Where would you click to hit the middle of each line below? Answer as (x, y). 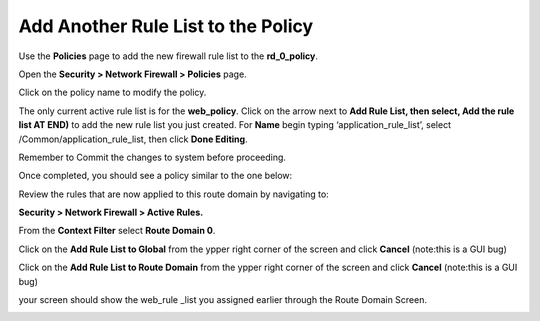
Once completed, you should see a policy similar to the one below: (155, 176)
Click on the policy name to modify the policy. (112, 92)
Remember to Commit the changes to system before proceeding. (152, 157)
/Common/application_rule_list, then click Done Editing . (133, 139)
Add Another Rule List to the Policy (166, 26)
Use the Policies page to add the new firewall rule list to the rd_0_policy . (168, 56)
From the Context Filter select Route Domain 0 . (117, 231)
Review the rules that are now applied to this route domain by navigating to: (173, 194)
